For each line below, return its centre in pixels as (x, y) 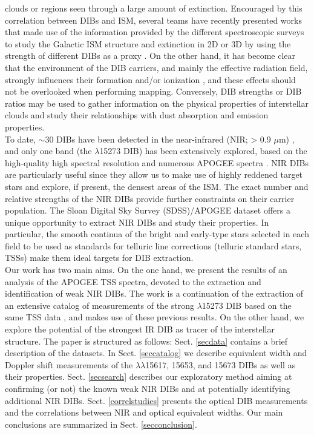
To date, (20, 139)
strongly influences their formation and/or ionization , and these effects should (150, 79)
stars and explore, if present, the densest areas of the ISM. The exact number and (157, 186)
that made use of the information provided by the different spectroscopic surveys (155, 32)
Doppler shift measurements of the (69, 364)
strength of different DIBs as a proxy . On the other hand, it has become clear (150, 56)
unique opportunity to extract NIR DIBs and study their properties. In (137, 222)
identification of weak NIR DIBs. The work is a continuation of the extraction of (154, 293)
